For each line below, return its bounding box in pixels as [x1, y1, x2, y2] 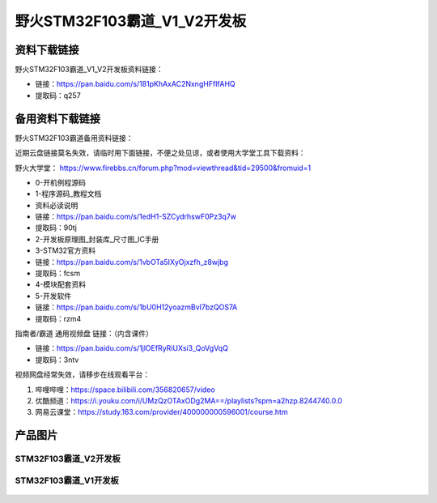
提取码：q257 [35, 90, 81, 100]
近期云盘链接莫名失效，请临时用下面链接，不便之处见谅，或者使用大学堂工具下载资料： [15, 148, 306, 158]
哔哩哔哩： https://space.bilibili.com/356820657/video [35, 385, 215, 394]
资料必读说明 [35, 200, 78, 210]
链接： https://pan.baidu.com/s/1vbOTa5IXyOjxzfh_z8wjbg [35, 257, 229, 266]
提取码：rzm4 [35, 313, 82, 323]
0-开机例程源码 [35, 177, 87, 187]
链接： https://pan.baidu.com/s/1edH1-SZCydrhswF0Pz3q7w [35, 211, 237, 222]
